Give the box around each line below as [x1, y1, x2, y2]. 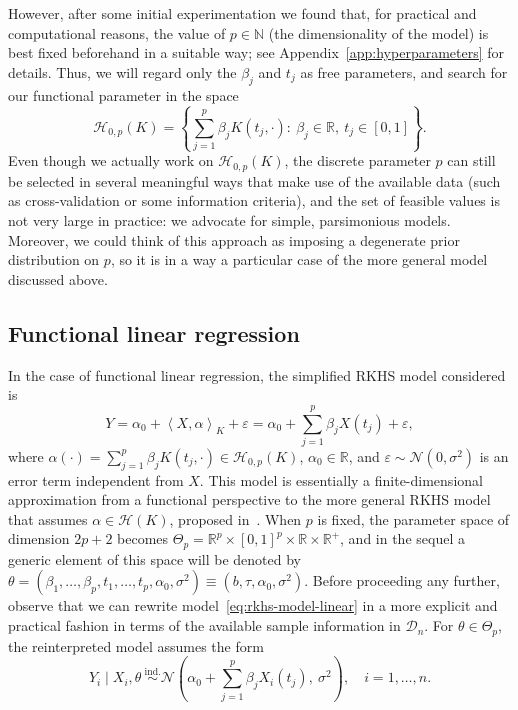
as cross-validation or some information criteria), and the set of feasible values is [8, 190, 500, 211]
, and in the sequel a [340, 528, 465, 549]
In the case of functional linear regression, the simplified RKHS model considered [8, 364, 506, 385]
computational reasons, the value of [8, 22, 226, 43]
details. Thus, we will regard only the [8, 61, 237, 82]
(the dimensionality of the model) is [268, 22, 489, 43]
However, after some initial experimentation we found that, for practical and [8, 3, 477, 23]
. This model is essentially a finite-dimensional [199, 469, 483, 490]
